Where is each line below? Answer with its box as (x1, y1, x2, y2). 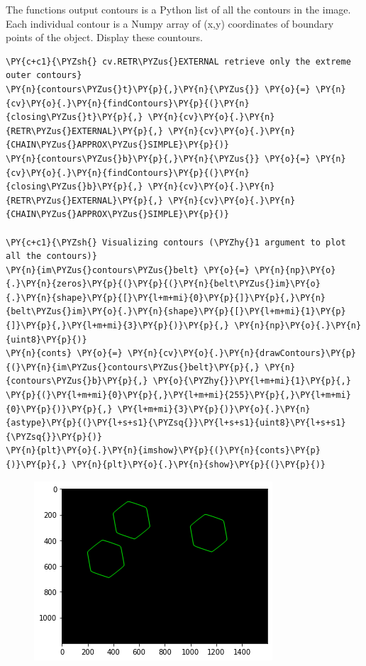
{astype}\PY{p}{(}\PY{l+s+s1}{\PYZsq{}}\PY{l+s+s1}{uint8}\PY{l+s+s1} (6, 418, 346, 428)
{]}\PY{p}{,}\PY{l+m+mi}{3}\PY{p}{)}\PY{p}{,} (6, 321, 229, 331)
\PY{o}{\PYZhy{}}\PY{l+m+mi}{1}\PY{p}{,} (152, 376, 351, 387)
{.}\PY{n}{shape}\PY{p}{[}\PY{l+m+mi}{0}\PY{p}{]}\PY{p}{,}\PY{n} (6, 292, 326, 303)
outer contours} (6, 70, 82, 81)
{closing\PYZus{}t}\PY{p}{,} (6, 112, 143, 123)
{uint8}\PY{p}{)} (6, 334, 87, 345)
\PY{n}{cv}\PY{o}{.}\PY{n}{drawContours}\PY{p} (127, 348, 356, 359)
